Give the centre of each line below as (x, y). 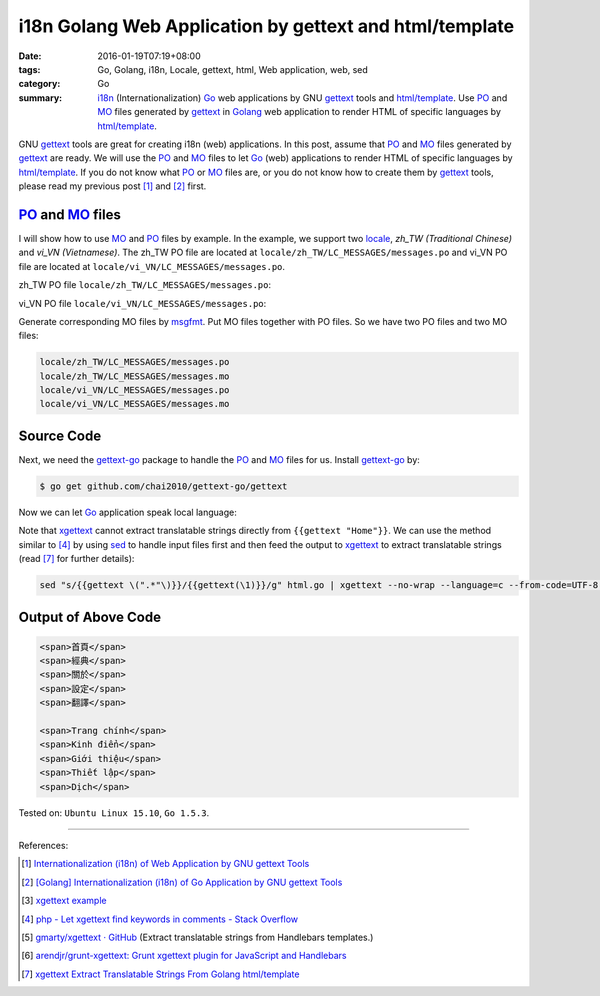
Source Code (60, 435)
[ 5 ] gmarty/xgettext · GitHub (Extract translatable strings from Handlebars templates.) (197, 937)
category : (39, 84)
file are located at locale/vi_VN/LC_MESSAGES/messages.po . (151, 266)
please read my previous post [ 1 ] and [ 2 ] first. (112, 186)
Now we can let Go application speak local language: (127, 512)
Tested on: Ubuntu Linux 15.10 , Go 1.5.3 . (114, 812)
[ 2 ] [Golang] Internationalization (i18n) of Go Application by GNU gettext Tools (182, 882)
